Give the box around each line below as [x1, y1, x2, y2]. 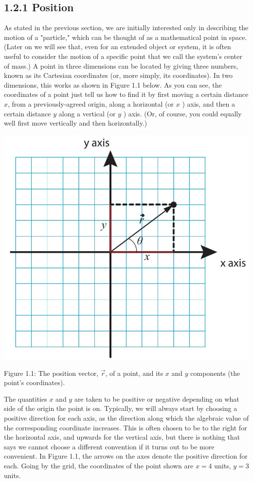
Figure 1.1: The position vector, [4, 368, 99, 378]
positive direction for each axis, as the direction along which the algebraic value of [4, 412, 249, 423]
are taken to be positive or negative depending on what [74, 393, 239, 404]
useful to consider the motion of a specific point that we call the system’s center [4, 51, 242, 61]
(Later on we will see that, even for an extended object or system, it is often [4, 41, 231, 52]
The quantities [4, 393, 47, 404]
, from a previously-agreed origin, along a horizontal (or [8, 98, 174, 109]
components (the [190, 368, 240, 378]
